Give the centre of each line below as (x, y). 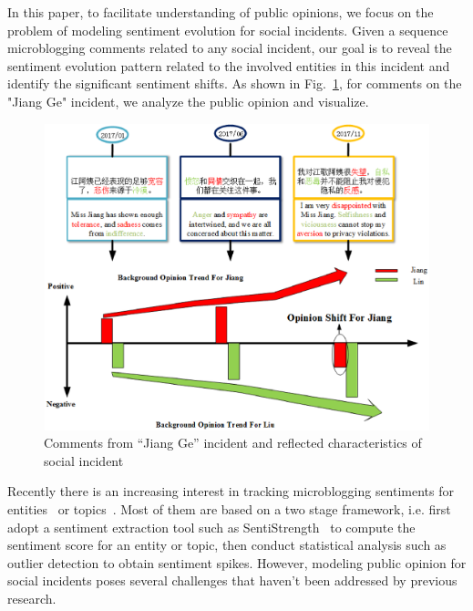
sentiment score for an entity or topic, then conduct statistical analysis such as (227, 545)
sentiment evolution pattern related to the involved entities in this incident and (229, 65)
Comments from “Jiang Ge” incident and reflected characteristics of (233, 443)
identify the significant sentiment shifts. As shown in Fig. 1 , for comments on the (235, 83)
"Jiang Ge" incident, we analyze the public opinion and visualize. (188, 101)
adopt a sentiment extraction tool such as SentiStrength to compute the (211, 527)
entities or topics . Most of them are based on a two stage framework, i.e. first (229, 508)
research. (32, 598)
